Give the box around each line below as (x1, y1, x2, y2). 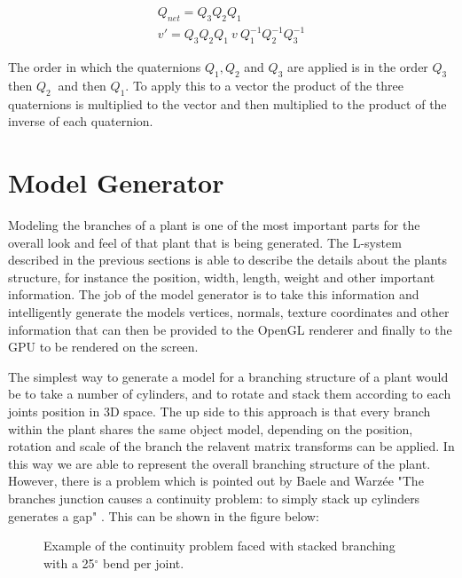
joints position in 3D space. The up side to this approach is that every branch (8, 402, 431, 420)
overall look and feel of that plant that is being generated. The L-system (8, 233, 402, 251)
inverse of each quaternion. (8, 112, 153, 131)
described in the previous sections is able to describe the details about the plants (8, 250, 447, 269)
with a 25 (43, 553, 95, 572)
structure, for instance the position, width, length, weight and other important (8, 267, 435, 286)
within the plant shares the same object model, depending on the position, (8, 419, 413, 438)
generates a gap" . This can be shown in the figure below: (8, 506, 319, 525)
